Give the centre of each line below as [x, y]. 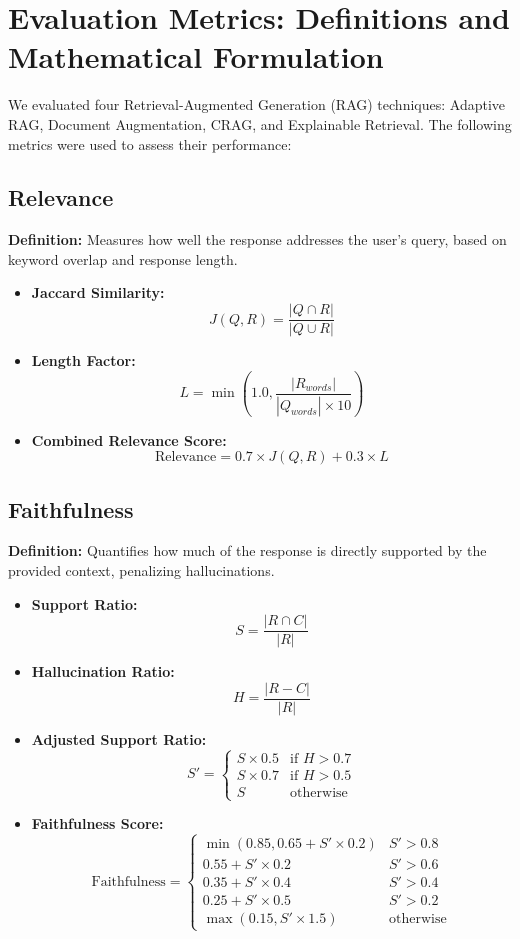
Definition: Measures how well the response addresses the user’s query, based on [257, 239]
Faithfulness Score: [97, 823]
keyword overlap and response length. [123, 258]
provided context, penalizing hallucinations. [141, 570]
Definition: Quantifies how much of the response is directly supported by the [247, 550]
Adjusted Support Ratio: [119, 738]
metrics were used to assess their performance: [150, 143]
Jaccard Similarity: [98, 292]
